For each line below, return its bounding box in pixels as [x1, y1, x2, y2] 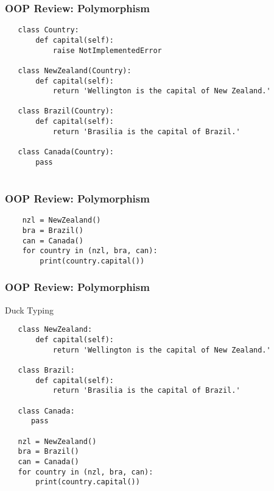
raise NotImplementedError [52, 46, 162, 55]
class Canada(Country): [18, 148, 114, 157]
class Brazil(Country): [18, 107, 114, 116]
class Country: [18, 26, 79, 35]
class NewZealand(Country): [18, 66, 132, 75]
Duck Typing [5, 303, 54, 316]
